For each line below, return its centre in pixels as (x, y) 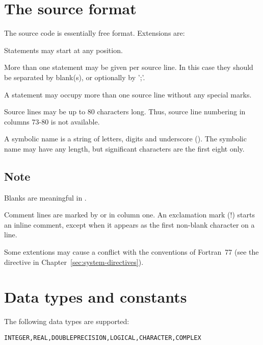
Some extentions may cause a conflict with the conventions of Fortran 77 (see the (131, 252)
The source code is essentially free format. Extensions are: (95, 33)
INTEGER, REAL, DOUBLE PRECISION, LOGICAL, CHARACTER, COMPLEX (103, 338)
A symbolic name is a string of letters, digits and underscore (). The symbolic (125, 139)
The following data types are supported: (67, 321)
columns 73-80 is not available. (52, 121)
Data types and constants (96, 297)
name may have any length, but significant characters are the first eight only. (124, 148)
